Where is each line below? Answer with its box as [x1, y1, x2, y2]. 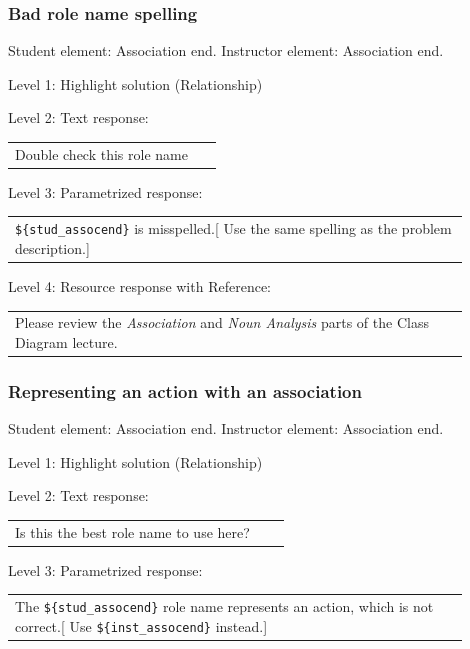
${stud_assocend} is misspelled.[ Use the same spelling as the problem [15, 218, 452, 239]
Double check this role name [15, 143, 188, 164]
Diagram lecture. [15, 331, 118, 352]
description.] [15, 237, 90, 258]
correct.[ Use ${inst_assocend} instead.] [15, 615, 268, 636]
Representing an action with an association [8, 378, 362, 403]
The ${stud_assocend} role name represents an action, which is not [15, 596, 434, 617]
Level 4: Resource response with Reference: [8, 275, 271, 296]
